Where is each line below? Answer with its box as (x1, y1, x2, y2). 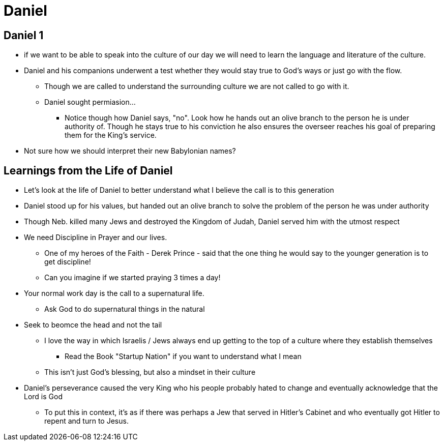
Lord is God (24, 392, 63, 401)
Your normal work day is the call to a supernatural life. (24, 289, 204, 298)
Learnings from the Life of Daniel (4, 164, 173, 177)
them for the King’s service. (65, 131, 157, 140)
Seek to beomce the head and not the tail (24, 320, 162, 330)
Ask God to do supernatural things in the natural (44, 305, 205, 314)
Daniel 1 (4, 28, 44, 42)
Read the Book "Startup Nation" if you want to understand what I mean (65, 352, 302, 361)
